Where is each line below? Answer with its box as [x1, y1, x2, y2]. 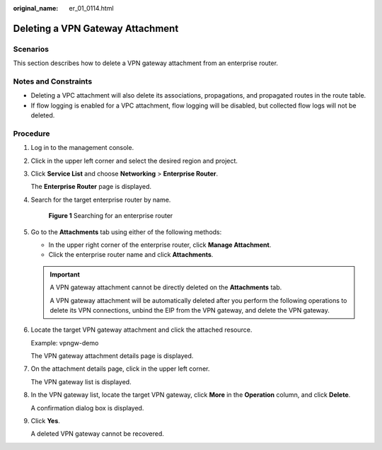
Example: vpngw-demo [30, 338, 99, 347]
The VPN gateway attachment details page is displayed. [30, 352, 194, 360]
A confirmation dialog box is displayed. [30, 403, 144, 412]
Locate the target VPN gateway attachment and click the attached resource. [30, 325, 253, 334]
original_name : [13, 4, 59, 12]
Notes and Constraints [13, 76, 93, 86]
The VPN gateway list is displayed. [30, 377, 132, 386]
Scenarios [13, 44, 50, 54]
